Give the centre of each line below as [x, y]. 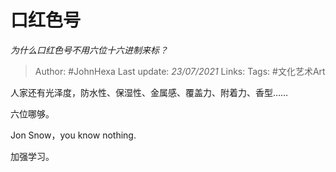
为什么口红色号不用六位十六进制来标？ [89, 50]
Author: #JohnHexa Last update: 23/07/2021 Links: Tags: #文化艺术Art [180, 71]
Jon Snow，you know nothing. [73, 135]
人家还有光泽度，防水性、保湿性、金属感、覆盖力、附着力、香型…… [149, 92]
